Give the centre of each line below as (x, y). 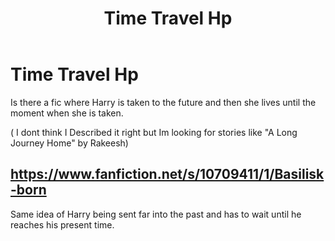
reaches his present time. (62, 224)
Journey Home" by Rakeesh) (69, 143)
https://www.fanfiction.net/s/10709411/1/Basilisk (167, 174)
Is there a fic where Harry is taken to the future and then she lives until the (163, 102)
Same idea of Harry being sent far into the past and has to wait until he (156, 214)
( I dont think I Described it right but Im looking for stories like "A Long (154, 132)
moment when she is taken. (67, 113)
